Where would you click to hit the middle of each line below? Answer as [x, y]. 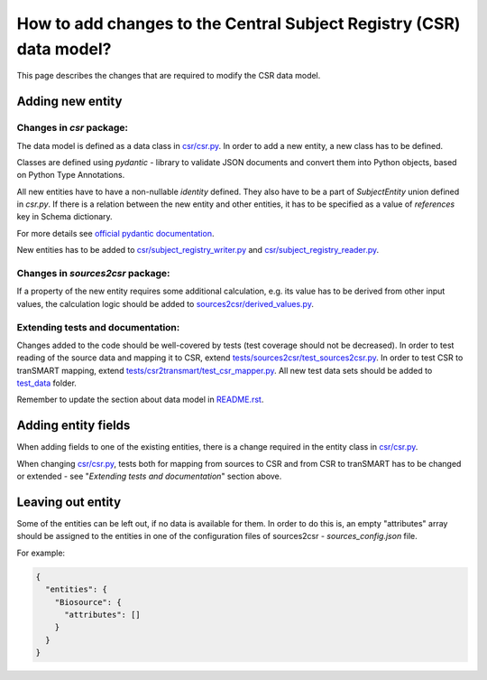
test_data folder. [46, 383]
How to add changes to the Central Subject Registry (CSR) [239, 23]
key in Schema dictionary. [64, 217]
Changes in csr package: [73, 128]
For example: [41, 553]
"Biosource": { [88, 602]
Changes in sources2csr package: [93, 273]
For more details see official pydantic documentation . [115, 233]
